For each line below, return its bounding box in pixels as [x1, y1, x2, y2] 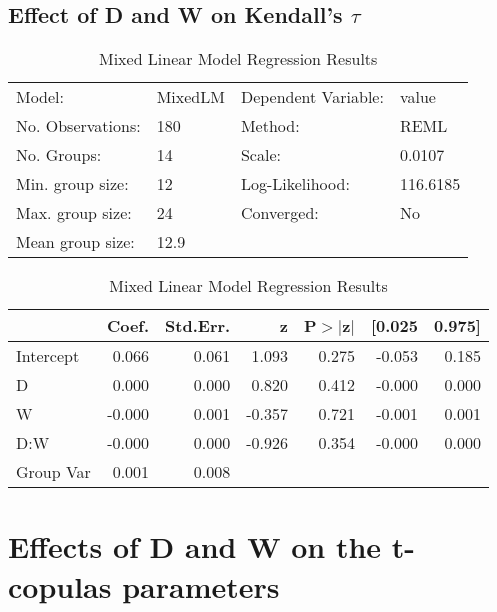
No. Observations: [16, 114, 141, 138]
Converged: [240, 201, 319, 225]
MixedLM [156, 85, 225, 109]
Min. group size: [16, 172, 129, 196]
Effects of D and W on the [8, 526, 382, 567]
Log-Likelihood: [240, 172, 350, 196]
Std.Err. [165, 314, 231, 338]
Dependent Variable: [240, 85, 384, 109]
